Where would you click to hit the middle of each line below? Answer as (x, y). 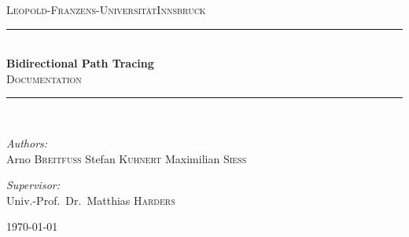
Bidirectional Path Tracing (80, 63)
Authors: (27, 142)
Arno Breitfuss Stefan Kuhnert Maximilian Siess (127, 158)
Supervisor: (33, 185)
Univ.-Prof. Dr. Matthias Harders (91, 200)
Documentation (44, 78)
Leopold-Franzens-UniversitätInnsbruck (106, 9)
